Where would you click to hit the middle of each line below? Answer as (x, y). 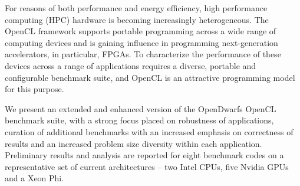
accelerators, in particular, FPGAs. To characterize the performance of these (143, 54)
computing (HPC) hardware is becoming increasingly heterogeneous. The (137, 19)
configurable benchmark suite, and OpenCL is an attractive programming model (150, 77)
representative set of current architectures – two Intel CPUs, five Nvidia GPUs (147, 166)
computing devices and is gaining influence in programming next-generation (141, 42)
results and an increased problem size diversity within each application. (133, 143)
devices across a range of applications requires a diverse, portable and (131, 65)
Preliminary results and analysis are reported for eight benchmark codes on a (144, 155)
